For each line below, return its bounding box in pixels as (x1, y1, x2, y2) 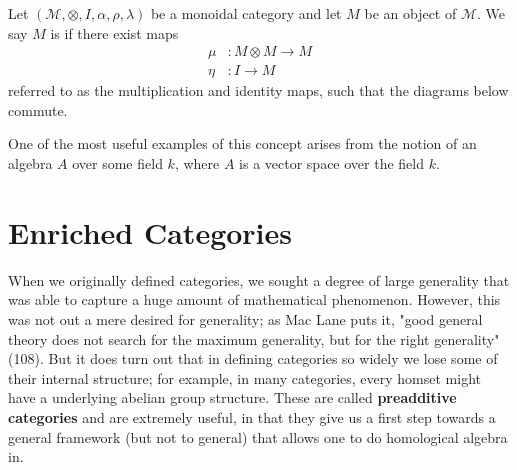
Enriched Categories (8, 211, 293, 252)
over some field (72, 153, 163, 174)
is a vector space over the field (239, 153, 424, 174)
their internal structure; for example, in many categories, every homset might (8, 367, 481, 388)
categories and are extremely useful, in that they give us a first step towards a (8, 406, 496, 427)
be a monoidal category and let (150, 3, 342, 23)
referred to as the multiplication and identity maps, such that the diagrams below (8, 80, 509, 101)
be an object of (364, 3, 457, 23)
